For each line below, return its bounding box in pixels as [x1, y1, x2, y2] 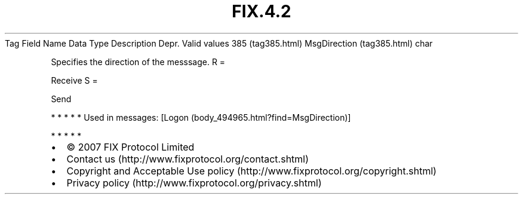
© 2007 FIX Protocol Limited [66, 140, 195, 153]
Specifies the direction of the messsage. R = [51, 56, 226, 67]
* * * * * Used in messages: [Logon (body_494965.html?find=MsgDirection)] [51, 112, 351, 123]
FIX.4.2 [232, 1, 291, 22]
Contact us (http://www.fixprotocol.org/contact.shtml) [66, 152, 309, 165]
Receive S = [51, 75, 98, 85]
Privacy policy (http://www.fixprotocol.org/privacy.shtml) [66, 176, 322, 189]
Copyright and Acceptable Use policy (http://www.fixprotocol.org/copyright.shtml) [66, 164, 437, 177]
